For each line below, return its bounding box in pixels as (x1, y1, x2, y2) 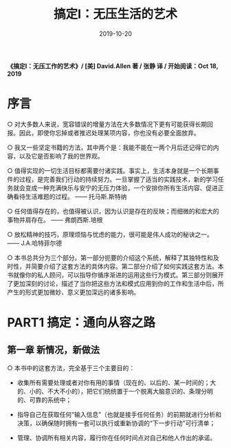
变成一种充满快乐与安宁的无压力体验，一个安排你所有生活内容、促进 (25, 183, 218, 192)
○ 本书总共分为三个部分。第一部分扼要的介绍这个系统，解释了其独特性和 (7, 253, 213, 262)
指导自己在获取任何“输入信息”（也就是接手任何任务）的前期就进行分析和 (16, 410, 222, 418)
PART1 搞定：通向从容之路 (7, 315, 156, 331)
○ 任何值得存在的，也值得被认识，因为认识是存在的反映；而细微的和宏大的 (7, 207, 219, 215)
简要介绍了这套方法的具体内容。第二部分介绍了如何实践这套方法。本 (30, 262, 224, 270)
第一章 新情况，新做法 (7, 344, 100, 356)
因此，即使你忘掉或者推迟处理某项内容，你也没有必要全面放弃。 (19, 128, 200, 136)
